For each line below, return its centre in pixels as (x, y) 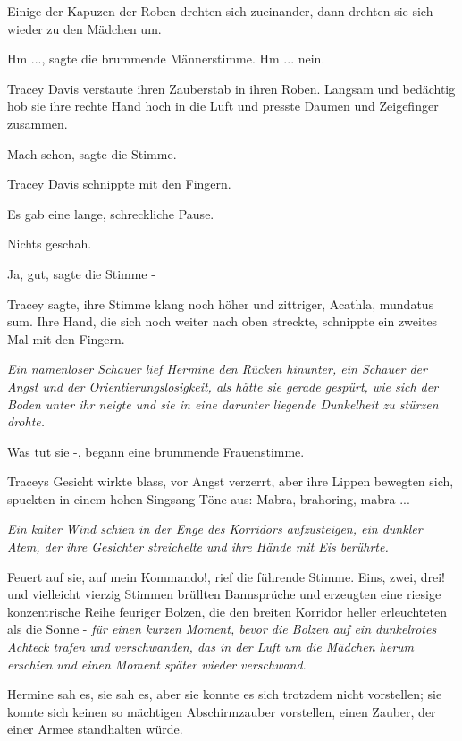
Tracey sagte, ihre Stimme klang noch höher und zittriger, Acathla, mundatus (221, 303)
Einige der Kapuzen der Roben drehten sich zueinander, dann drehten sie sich (220, 11)
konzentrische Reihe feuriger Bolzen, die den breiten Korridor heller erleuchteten (227, 611)
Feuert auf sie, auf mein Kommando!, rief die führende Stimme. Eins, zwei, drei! (226, 576)
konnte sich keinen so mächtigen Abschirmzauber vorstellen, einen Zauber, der (222, 711)
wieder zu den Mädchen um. (84, 28)
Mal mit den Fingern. (66, 338)
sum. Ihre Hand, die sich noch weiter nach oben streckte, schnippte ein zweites (223, 321)
